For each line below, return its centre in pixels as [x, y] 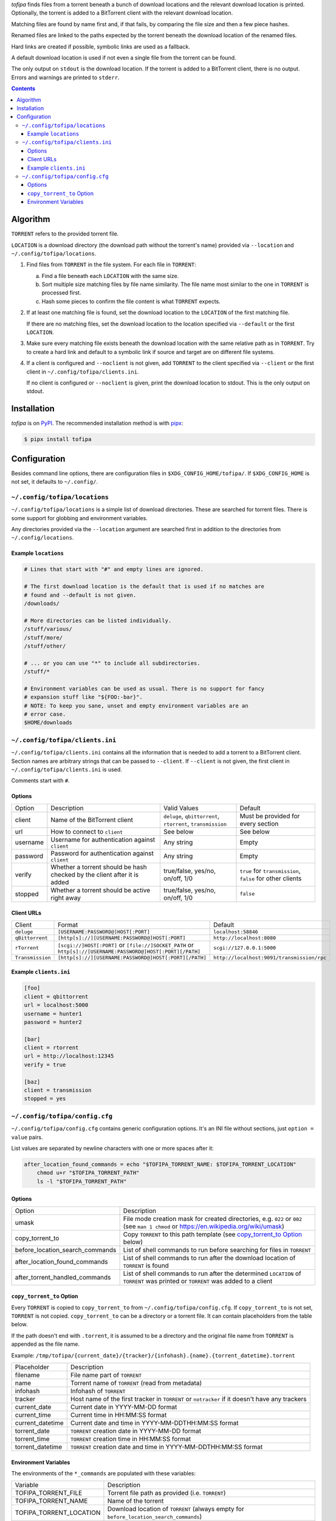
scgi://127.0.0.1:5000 [245, 948]
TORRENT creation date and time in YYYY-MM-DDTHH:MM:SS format [166, 1447]
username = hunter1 [53, 1014]
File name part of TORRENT [106, 1375]
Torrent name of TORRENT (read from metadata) [136, 1383]
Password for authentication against [102, 853]
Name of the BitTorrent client [92, 820]
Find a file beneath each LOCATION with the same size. [110, 276]
